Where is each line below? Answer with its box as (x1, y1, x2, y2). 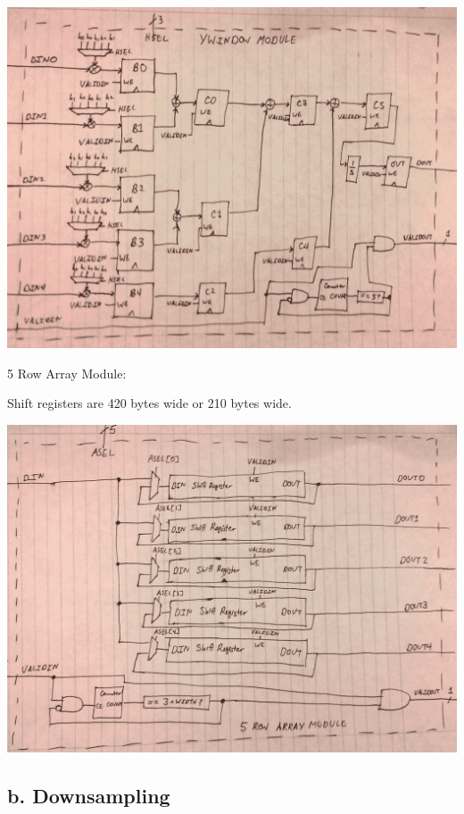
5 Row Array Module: (7, 363, 127, 382)
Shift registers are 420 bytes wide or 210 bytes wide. (7, 394, 292, 412)
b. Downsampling (7, 781, 170, 809)
